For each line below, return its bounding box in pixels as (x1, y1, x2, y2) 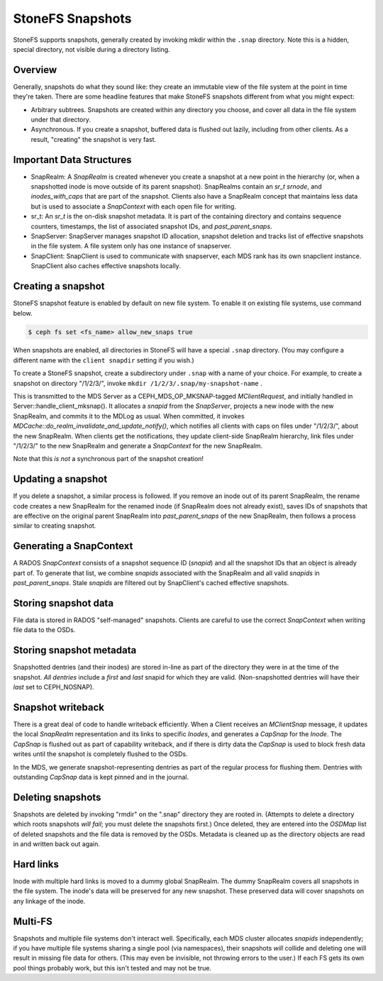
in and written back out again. (13, 840, 101, 848)
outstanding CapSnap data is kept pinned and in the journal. (13, 773, 189, 781)
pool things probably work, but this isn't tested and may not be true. (13, 963, 212, 972)
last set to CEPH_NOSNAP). (13, 683, 95, 692)
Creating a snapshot (13, 280, 106, 292)
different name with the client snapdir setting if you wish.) (13, 355, 194, 365)
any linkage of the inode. (13, 897, 86, 905)
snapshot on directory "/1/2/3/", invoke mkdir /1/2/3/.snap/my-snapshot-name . (13, 379, 262, 387)
